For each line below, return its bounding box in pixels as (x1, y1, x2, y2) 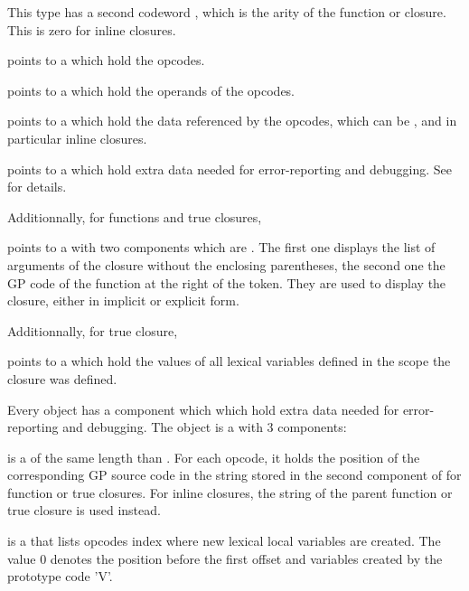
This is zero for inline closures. (7, 20, 176, 39)
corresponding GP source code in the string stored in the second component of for (7, 465, 462, 484)
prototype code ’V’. (7, 567, 113, 586)
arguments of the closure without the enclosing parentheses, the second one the (7, 255, 446, 274)
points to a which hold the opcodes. (7, 51, 205, 70)
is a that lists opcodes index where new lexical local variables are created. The (7, 531, 441, 550)
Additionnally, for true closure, (7, 321, 178, 340)
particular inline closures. (7, 128, 147, 147)
